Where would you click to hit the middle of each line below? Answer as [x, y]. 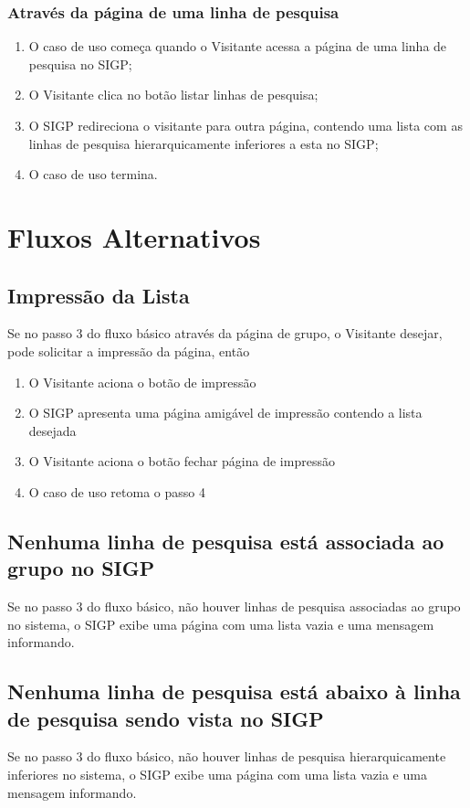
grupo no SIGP [81, 568]
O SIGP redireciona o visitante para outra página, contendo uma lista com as [245, 125]
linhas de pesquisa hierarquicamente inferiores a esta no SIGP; [204, 143]
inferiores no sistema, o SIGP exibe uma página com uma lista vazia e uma [217, 775]
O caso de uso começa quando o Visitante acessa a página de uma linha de [238, 46]
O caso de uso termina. [93, 174]
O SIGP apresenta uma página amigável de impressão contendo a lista [225, 413]
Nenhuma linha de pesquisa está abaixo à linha [234, 691]
